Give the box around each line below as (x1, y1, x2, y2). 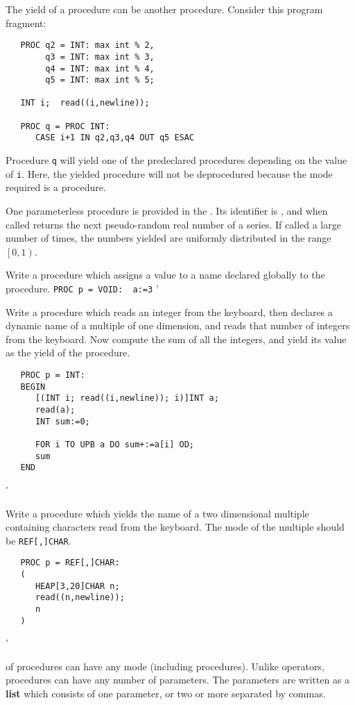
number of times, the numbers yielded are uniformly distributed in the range (6, 231, 331, 245)
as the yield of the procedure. (6, 345, 130, 360)
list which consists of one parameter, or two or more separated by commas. (6, 686, 326, 701)
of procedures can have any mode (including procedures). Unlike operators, (6, 658, 324, 673)
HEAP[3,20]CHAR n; (35, 581, 120, 591)
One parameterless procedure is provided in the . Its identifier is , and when (6, 204, 328, 217)
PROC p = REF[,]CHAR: (20, 558, 120, 568)
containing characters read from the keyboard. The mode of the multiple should (6, 520, 345, 534)
